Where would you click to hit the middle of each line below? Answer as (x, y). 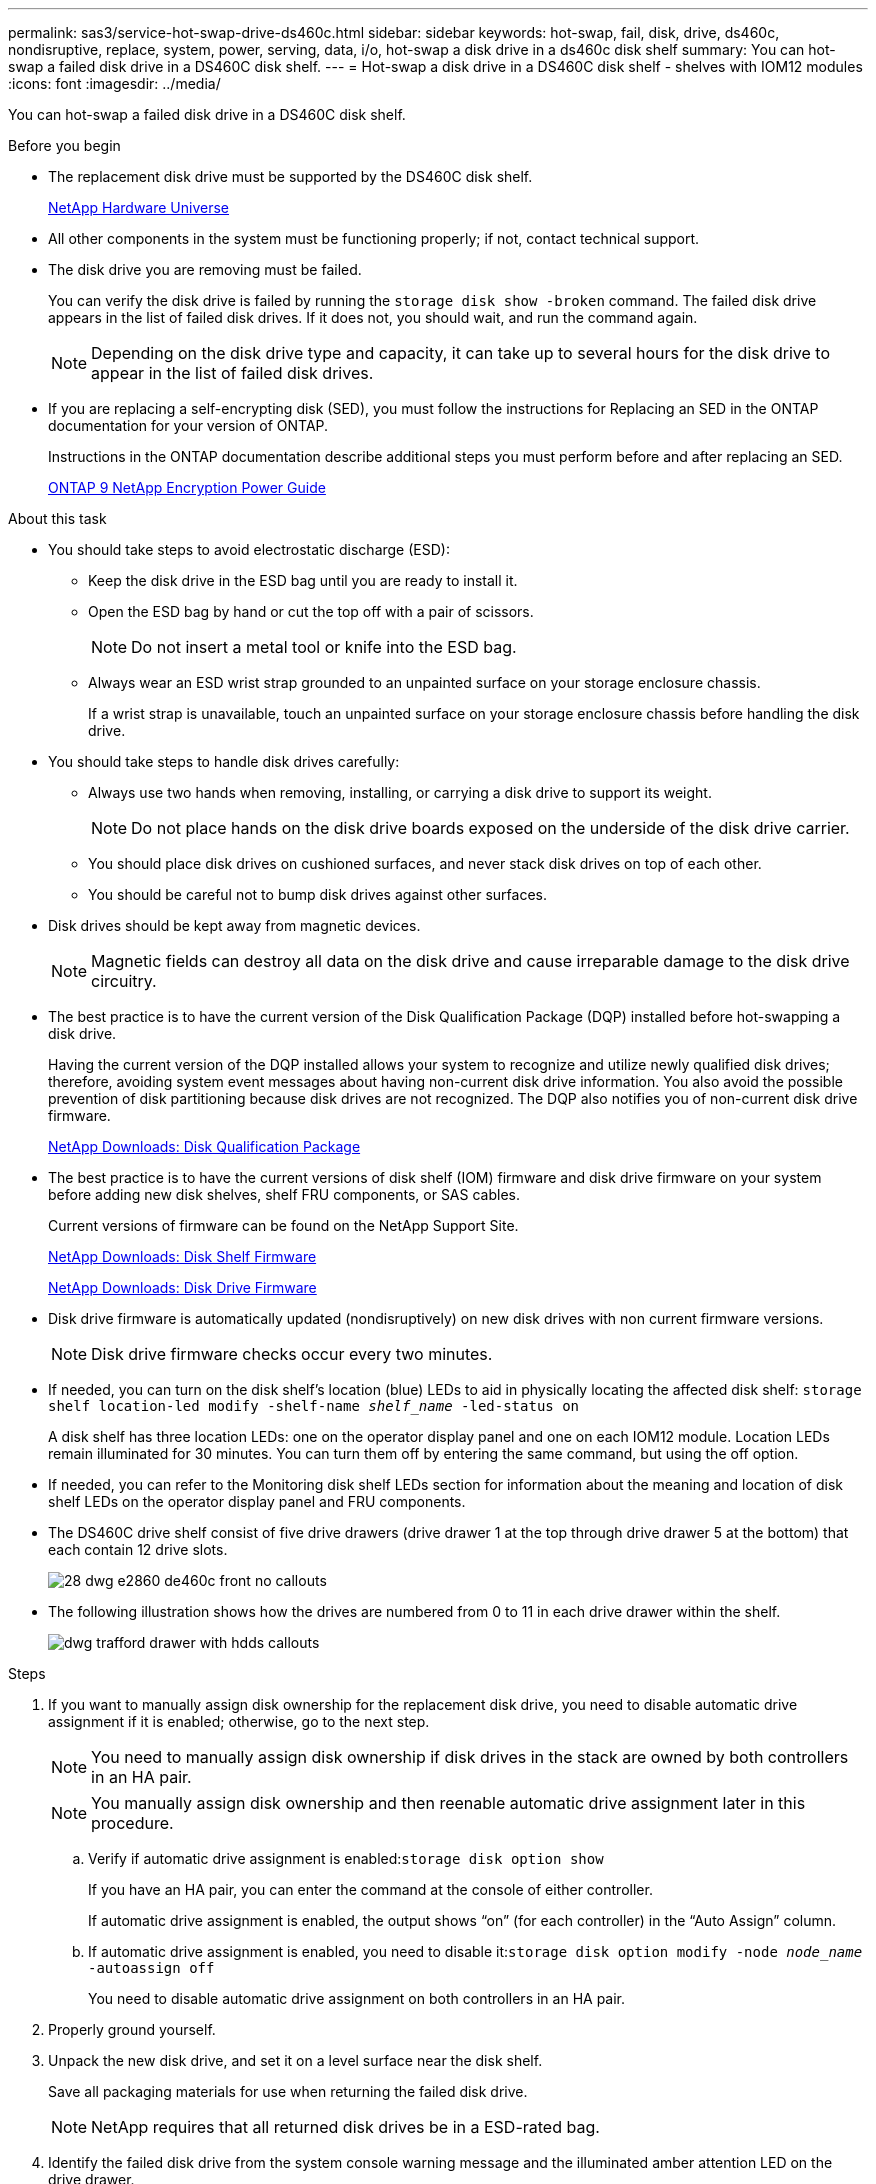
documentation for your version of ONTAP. (188, 425)
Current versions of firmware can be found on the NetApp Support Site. (283, 1225)
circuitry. (124, 981)
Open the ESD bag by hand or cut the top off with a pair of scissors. (311, 611)
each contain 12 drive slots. (138, 1549)
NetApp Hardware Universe (139, 207)
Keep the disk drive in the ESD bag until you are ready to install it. (303, 580)
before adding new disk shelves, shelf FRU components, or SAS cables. (284, 1194)
